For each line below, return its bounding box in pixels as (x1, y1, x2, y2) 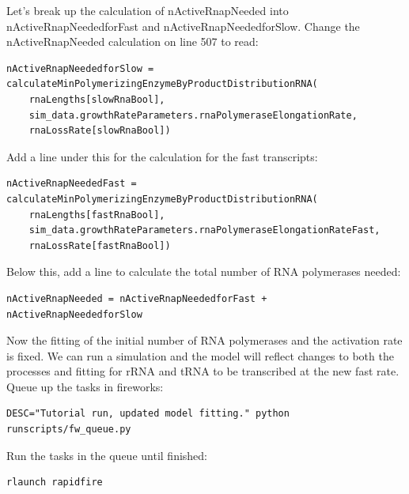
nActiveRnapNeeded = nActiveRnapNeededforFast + (6, 292, 267, 304)
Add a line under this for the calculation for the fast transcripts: (6, 148, 318, 164)
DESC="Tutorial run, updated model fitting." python (6, 408, 290, 420)
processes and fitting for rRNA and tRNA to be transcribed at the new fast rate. (6, 363, 400, 379)
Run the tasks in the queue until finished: (6, 447, 208, 463)
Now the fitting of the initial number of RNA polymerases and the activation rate (6, 332, 403, 349)
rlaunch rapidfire (6, 477, 103, 488)
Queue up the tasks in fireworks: (6, 378, 164, 394)
